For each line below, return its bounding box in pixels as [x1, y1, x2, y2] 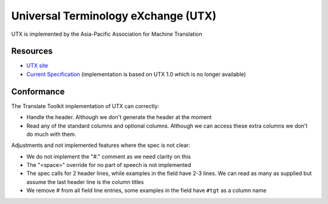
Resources [11, 46, 53, 56]
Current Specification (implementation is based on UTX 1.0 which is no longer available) [26, 70, 246, 78]
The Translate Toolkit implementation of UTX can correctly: [11, 102, 160, 109]
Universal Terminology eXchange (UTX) [11, 9, 217, 22]
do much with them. [26, 131, 77, 138]
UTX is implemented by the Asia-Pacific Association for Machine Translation [11, 30, 203, 38]
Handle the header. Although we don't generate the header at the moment [26, 114, 212, 121]
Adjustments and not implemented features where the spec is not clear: [11, 141, 191, 149]
